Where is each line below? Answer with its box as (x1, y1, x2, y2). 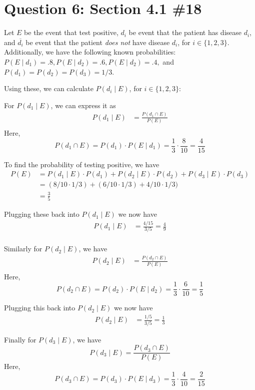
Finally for (4, 334, 36, 344)
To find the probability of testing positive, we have (4, 159, 159, 169)
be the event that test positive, (24, 27, 118, 38)
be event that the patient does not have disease (25, 37, 170, 47)
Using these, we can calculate (4, 83, 94, 94)
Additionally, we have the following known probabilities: (4, 47, 176, 57)
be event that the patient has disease (128, 27, 241, 38)
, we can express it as (50, 100, 116, 110)
